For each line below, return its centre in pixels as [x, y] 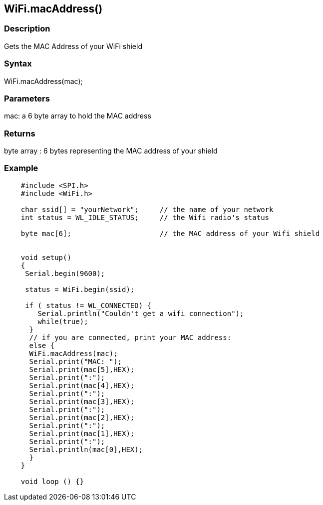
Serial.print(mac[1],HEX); [82, 433]
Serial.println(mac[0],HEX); [86, 449]
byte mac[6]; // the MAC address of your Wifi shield [170, 233]
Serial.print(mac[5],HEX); [82, 369]
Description [27, 29]
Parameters [27, 98]
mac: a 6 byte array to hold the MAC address [78, 116]
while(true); [63, 321]
